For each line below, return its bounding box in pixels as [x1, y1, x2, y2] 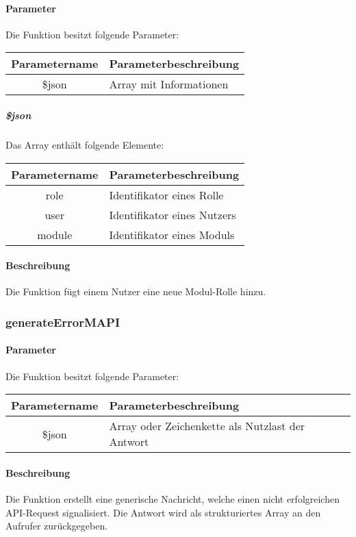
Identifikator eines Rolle [109, 186, 224, 203]
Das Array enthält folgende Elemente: [5, 137, 164, 151]
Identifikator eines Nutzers [109, 206, 236, 223]
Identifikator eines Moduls [109, 226, 235, 242]
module [37, 226, 73, 242]
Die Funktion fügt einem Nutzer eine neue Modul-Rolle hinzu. [5, 284, 266, 299]
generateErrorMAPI [5, 313, 120, 330]
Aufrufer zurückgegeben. [5, 519, 108, 533]
